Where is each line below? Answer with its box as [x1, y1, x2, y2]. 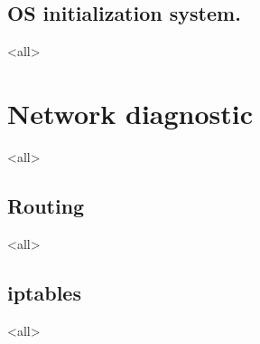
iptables [7, 278, 81, 306]
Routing [7, 191, 85, 219]
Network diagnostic [7, 94, 254, 131]
